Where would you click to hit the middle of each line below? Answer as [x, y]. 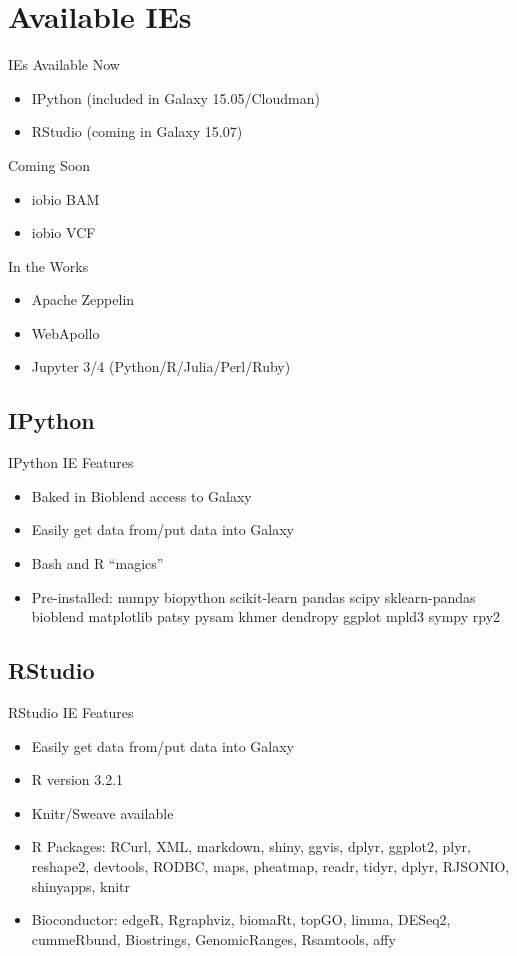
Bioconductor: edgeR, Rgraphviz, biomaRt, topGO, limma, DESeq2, [241, 919]
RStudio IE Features [71, 712]
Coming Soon [49, 164]
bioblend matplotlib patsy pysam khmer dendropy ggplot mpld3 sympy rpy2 [266, 616]
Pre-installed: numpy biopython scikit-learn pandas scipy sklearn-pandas [253, 596]
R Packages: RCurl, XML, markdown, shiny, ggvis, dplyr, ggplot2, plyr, [251, 846]
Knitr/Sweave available [102, 812]
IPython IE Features [71, 462]
